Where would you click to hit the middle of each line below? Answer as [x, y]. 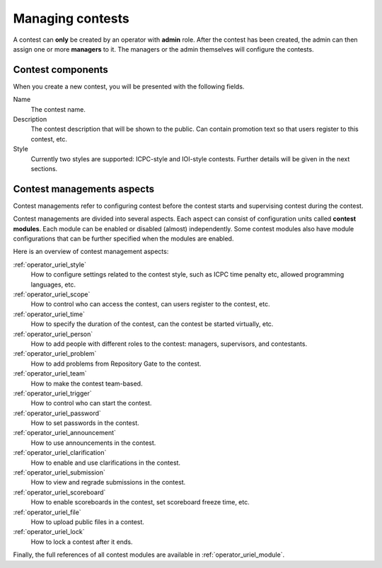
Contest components [61, 70]
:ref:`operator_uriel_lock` [49, 532]
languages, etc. [53, 284]
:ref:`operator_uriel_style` [50, 265]
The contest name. [58, 109]
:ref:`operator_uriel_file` [47, 512]
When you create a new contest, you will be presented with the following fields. [129, 86]
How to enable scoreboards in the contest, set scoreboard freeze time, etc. [140, 502]
